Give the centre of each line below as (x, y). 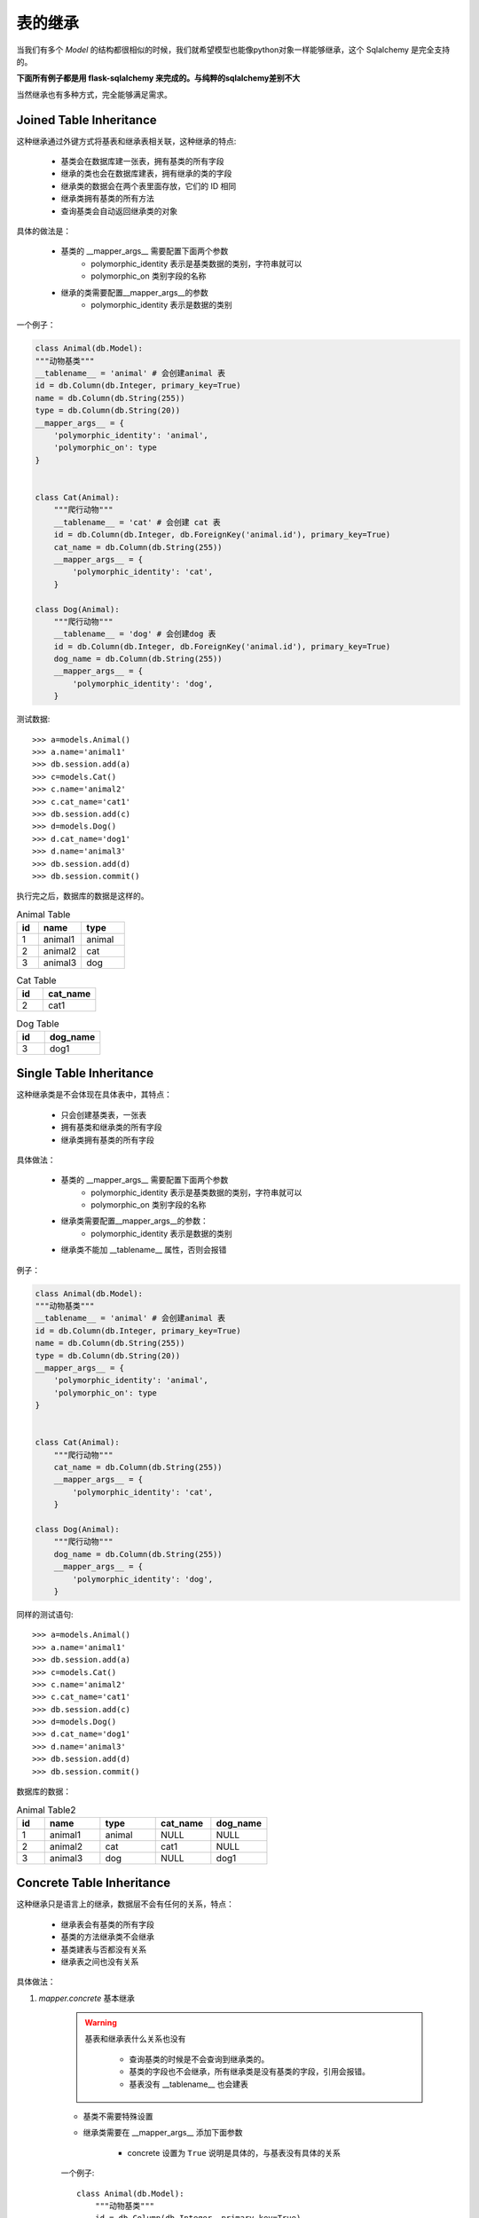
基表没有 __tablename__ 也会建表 (188, 2084)
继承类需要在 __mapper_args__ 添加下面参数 (163, 2133)
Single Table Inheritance (85, 1074)
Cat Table (36, 980)
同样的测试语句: (45, 1614)
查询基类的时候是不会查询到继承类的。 (199, 2059)
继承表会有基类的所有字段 (107, 1924)
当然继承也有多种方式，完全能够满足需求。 (94, 94)
